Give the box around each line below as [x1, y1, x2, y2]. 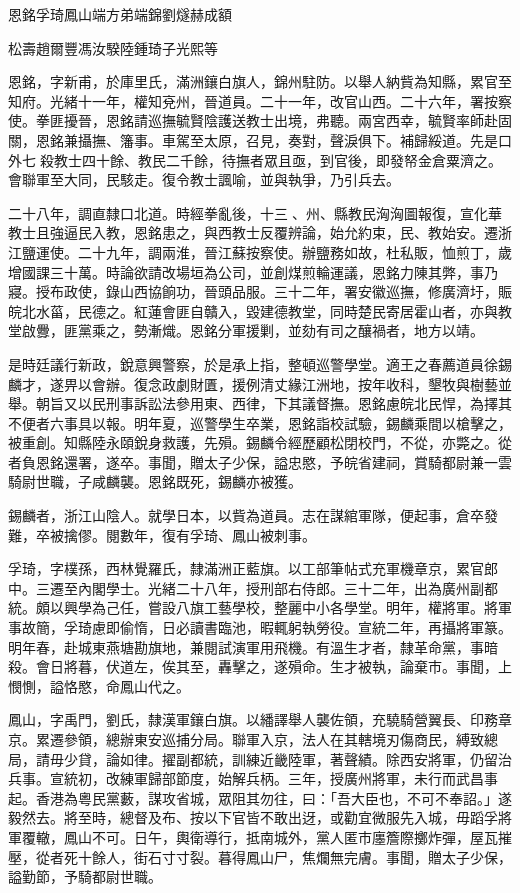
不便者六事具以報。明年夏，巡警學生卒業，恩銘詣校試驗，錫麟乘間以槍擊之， [8, 412, 512, 433]
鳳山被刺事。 [231, 524, 316, 545]
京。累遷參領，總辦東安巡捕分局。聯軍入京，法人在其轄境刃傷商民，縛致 [8, 729, 484, 749]
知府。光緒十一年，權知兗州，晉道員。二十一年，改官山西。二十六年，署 [8, 90, 484, 111]
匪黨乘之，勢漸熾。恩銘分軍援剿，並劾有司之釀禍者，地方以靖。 [63, 320, 484, 341]
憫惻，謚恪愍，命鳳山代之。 [8, 675, 190, 696]
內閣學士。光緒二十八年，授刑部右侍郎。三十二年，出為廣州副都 [77, 577, 498, 598]
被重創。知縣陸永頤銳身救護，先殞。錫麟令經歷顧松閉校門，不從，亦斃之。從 [8, 432, 512, 453]
